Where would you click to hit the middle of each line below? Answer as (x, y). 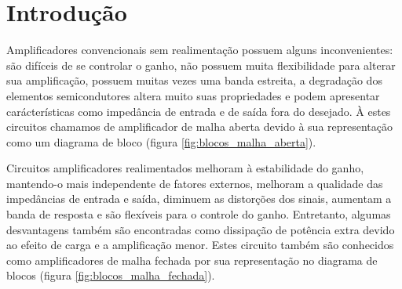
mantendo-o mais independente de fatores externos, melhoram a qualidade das (195, 183)
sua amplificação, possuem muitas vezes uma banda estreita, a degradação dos (194, 80)
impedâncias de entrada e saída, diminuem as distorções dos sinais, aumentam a (199, 199)
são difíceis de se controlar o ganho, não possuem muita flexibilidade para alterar (201, 65)
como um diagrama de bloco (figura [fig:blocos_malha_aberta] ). (161, 141)
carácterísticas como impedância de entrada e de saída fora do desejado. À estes (199, 111)
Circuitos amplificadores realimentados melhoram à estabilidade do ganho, (185, 168)
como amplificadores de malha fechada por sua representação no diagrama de (192, 260)
